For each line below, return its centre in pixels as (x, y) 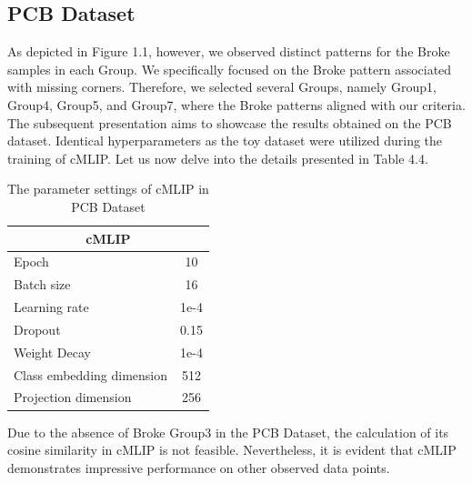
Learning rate (51, 307)
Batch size (42, 284)
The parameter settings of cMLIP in (108, 189)
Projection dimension (73, 397)
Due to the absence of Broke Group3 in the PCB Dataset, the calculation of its (228, 432)
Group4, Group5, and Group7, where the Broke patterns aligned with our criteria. (236, 104)
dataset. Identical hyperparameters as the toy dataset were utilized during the (225, 141)
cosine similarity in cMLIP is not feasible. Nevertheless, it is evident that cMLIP (232, 450)
